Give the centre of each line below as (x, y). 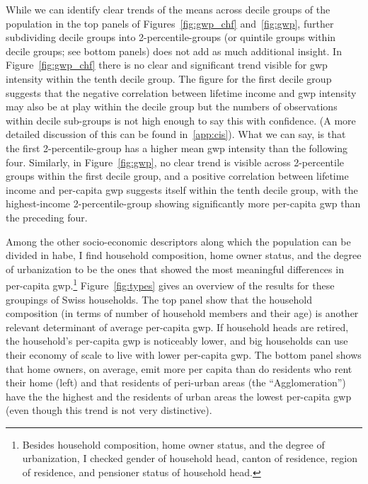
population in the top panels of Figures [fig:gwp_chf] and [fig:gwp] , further (170, 23)
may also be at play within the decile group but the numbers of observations (172, 106)
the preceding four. (47, 217)
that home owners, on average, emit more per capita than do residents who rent (179, 368)
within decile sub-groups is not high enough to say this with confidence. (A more (181, 120)
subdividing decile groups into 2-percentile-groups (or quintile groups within (171, 37)
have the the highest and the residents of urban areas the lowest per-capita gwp (179, 396)
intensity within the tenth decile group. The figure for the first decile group (169, 78)
